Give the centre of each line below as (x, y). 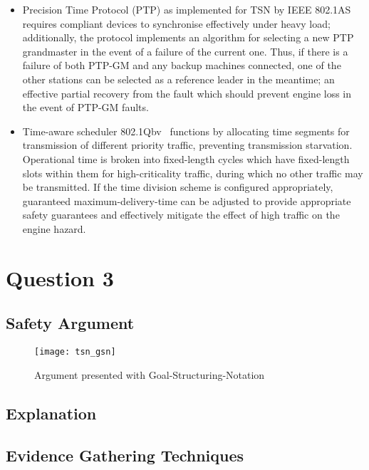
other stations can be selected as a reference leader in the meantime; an (178, 79)
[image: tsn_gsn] (75, 352)
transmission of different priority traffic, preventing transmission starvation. (187, 145)
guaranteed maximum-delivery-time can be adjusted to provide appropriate (187, 200)
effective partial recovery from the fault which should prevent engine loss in (187, 93)
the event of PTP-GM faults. (85, 107)
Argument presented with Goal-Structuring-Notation (150, 374)
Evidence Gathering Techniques (125, 455)
